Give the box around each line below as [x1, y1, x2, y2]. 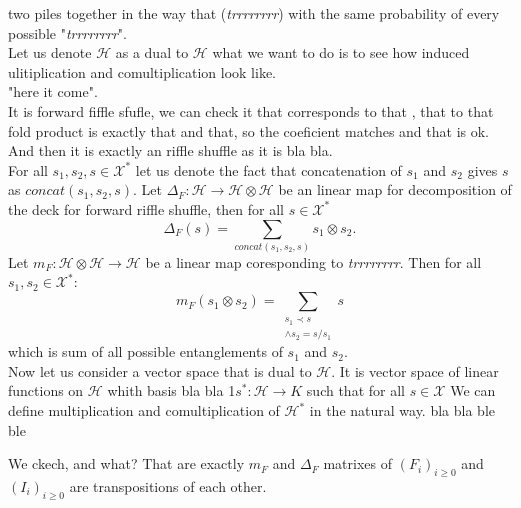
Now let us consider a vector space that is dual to [8, 360, 312, 381]
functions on [8, 380, 84, 401]
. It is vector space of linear [331, 360, 499, 381]
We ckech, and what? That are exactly [8, 453, 245, 474]
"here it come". [8, 81, 98, 102]
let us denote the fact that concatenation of [135, 159, 402, 180]
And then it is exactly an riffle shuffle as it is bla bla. [8, 140, 333, 161]
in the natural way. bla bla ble [309, 400, 495, 420]
